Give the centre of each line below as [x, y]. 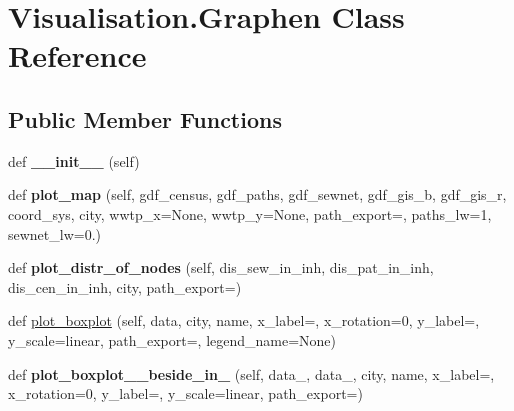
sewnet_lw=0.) [55, 233]
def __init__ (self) [74, 160]
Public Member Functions [145, 118]
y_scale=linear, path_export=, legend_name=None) [172, 339]
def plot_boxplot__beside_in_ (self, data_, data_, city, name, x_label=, [251, 373]
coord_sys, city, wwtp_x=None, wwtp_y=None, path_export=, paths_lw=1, [250, 213]
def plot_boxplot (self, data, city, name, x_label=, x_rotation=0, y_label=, [244, 320]
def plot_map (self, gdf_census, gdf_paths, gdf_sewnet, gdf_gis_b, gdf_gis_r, [257, 194]
